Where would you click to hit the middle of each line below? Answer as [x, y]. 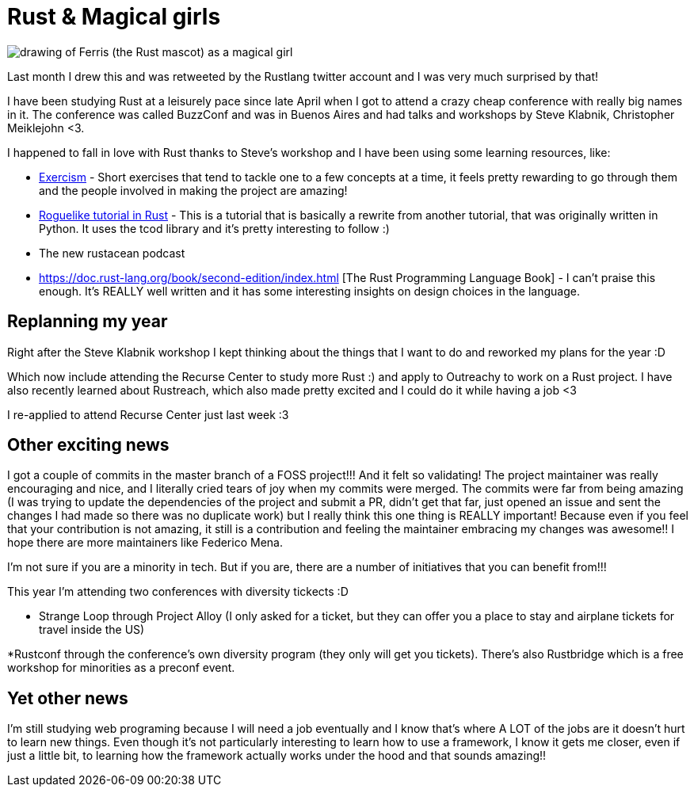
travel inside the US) [92, 630]
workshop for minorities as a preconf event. [121, 668]
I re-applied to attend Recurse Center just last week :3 [148, 414]
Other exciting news [88, 445]
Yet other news [68, 698]
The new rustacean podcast [112, 253]
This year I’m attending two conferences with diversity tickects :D [178, 592]
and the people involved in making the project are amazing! [193, 190]
